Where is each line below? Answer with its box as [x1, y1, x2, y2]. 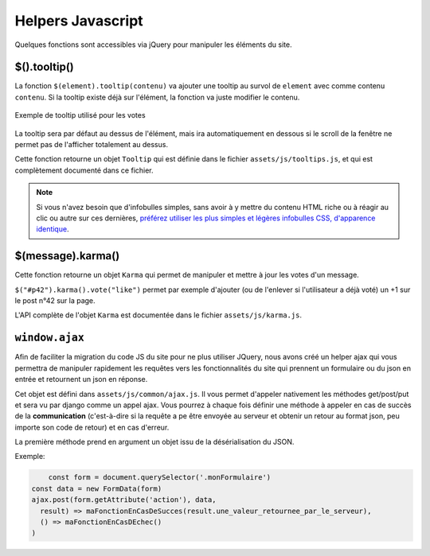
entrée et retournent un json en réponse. [14, 375, 148, 384]
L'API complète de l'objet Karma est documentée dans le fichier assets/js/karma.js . [14, 310, 303, 320]
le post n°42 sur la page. [14, 296, 96, 305]
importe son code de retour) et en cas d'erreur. [14, 422, 170, 432]
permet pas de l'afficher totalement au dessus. [14, 140, 169, 150]
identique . [36, 224, 69, 234]
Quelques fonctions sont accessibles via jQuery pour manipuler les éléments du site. [14, 40, 292, 49]
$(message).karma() [14, 249, 120, 262]
